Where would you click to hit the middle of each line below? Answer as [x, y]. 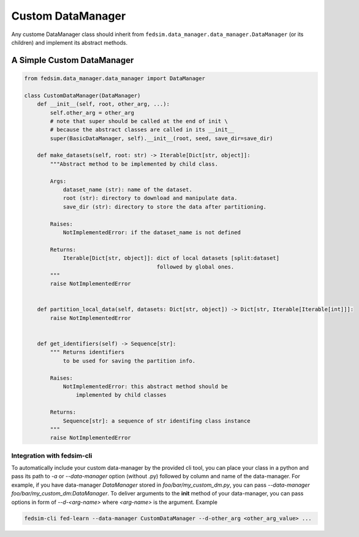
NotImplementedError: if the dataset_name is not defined [152, 232]
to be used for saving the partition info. [129, 361]
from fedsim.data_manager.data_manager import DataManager [115, 78]
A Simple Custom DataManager [73, 60]
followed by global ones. [195, 267]
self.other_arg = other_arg [92, 113]
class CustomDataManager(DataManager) [82, 95]
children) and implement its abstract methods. [70, 42]
